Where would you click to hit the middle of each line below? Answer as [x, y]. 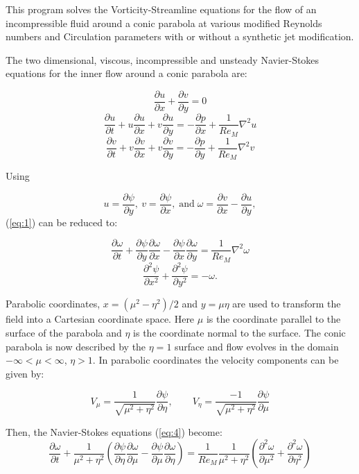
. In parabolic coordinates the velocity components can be [216, 360]
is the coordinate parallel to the [273, 319]
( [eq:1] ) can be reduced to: [62, 222]
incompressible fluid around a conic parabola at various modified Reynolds [164, 23]
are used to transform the [287, 304]
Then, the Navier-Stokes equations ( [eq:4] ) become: [114, 431]
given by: [25, 373]
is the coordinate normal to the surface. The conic [239, 332]
